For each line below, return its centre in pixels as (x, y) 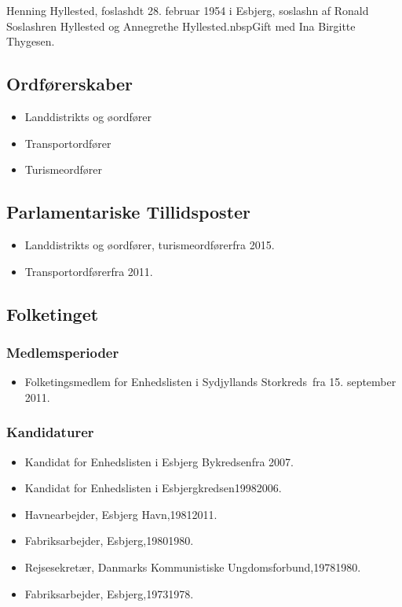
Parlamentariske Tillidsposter (129, 212)
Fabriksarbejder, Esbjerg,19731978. (109, 593)
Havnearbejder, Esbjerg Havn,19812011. (121, 514)
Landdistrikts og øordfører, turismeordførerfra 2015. (150, 244)
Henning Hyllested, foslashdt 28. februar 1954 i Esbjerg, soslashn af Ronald (188, 10)
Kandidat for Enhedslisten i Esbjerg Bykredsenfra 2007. (159, 461)
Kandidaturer (50, 432)
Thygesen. (31, 41)
